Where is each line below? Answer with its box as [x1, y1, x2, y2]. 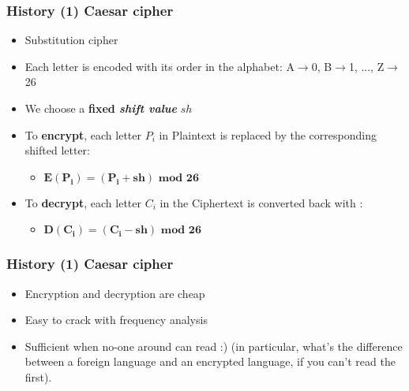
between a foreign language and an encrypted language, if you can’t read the [24, 353, 396, 370]
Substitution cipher [24, 32, 118, 48]
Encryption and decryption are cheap [24, 285, 205, 301]
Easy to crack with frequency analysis [24, 311, 208, 328]
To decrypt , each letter [24, 194, 141, 210]
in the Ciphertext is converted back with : [159, 194, 363, 210]
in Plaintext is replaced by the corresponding [159, 126, 377, 143]
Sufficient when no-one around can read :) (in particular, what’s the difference [24, 337, 403, 354]
